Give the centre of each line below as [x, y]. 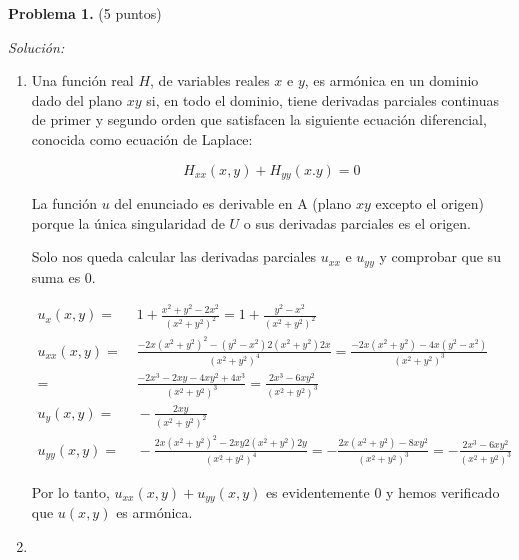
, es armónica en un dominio [391, 80]
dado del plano [77, 99]
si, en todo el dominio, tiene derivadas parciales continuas [322, 99]
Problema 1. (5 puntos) [85, 13]
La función [64, 203]
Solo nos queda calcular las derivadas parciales [174, 256]
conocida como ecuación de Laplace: [142, 138]
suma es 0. [63, 276]
